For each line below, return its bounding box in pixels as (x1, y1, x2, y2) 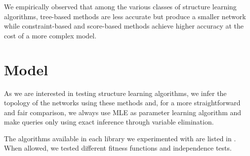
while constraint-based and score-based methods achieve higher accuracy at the (4, 21, 244, 31)
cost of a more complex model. (4, 30, 97, 40)
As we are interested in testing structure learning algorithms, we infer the (4, 88, 227, 98)
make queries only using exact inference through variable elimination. (4, 117, 214, 127)
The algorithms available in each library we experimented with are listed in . (4, 133, 236, 143)
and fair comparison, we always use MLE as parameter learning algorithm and (4, 107, 242, 117)
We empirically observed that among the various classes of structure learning (4, 1, 237, 11)
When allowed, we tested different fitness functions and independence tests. (4, 143, 232, 153)
